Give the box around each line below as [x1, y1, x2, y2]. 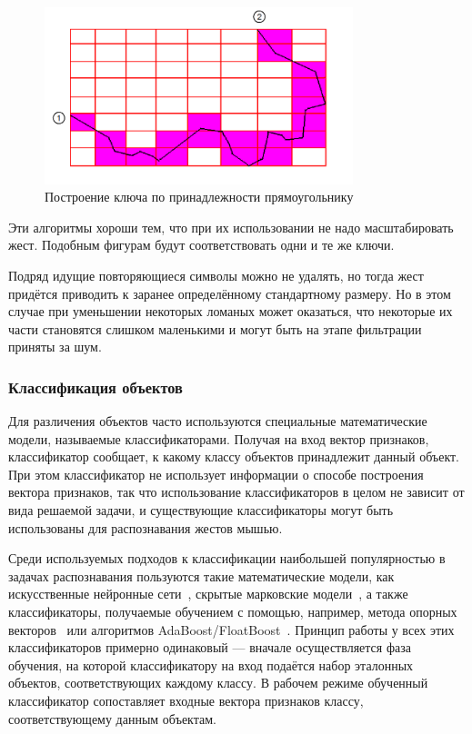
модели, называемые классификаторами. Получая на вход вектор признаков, [8, 429, 429, 448]
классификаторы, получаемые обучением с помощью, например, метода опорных [8, 602, 457, 621]
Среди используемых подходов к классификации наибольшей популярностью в [8, 549, 446, 568]
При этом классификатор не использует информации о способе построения [8, 464, 424, 483]
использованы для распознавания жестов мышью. [8, 518, 283, 537]
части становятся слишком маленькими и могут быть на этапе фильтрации [8, 319, 422, 338]
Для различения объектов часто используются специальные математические [8, 412, 427, 431]
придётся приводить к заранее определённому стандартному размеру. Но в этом [8, 283, 451, 303]
